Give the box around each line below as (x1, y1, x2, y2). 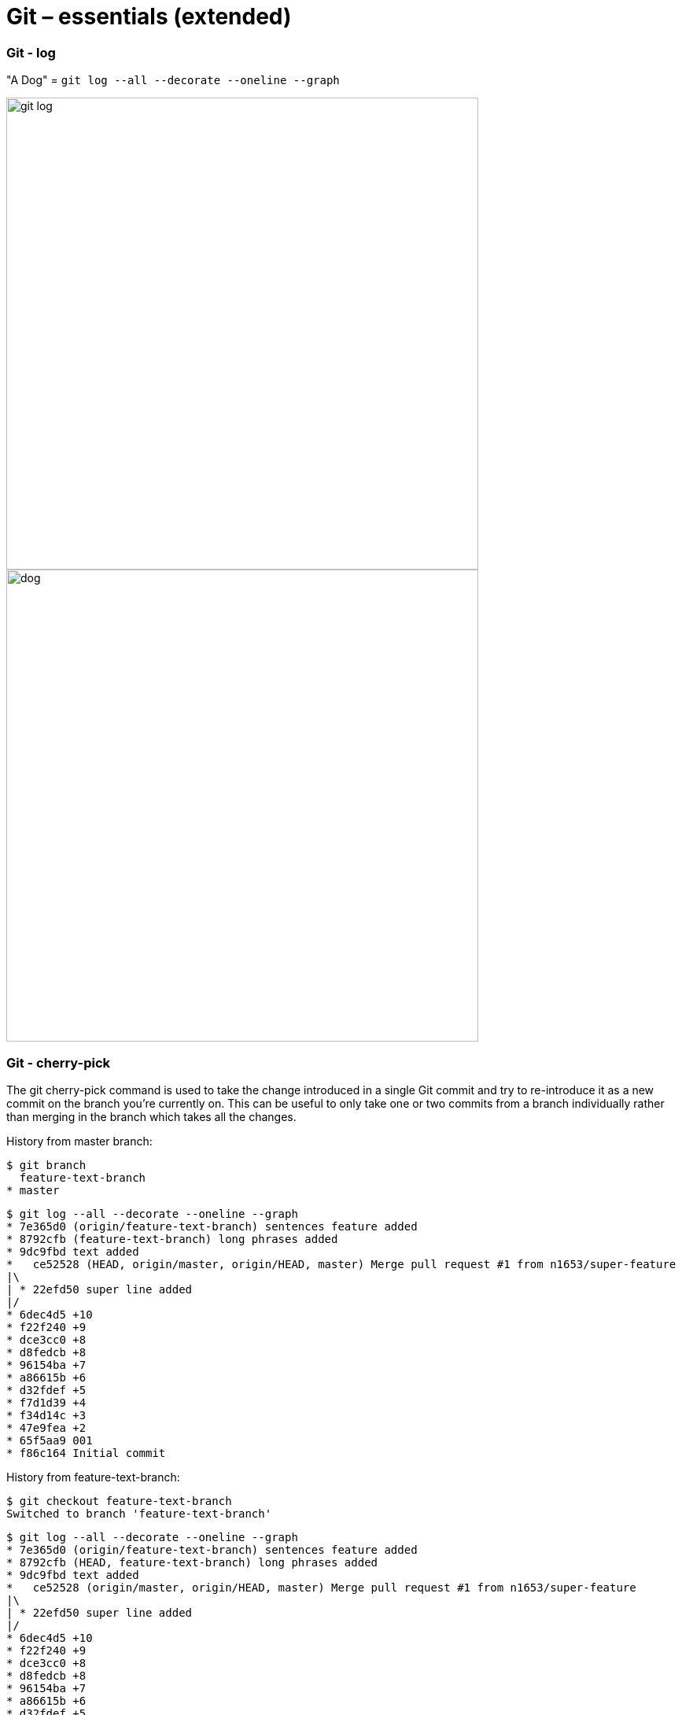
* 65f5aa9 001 (6, 1433, 93, 1447)
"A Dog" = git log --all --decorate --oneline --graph (6, 73, 340, 87)
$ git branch (6, 1158, 87, 1171)
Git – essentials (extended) (6, 3, 292, 30)
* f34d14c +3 (6, 1408, 87, 1422)
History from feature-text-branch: (6, 1470, 180, 1484)
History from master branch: (6, 1134, 153, 1148)
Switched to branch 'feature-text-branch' (6, 1507, 272, 1520)
